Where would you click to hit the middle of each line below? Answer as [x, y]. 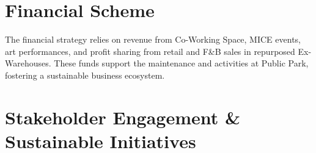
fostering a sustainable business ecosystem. [85, 75]
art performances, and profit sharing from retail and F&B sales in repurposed [150, 51]
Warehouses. [28, 63]
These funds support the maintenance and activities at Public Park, [181, 63]
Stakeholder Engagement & [123, 117]
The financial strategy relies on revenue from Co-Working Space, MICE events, [153, 39]
